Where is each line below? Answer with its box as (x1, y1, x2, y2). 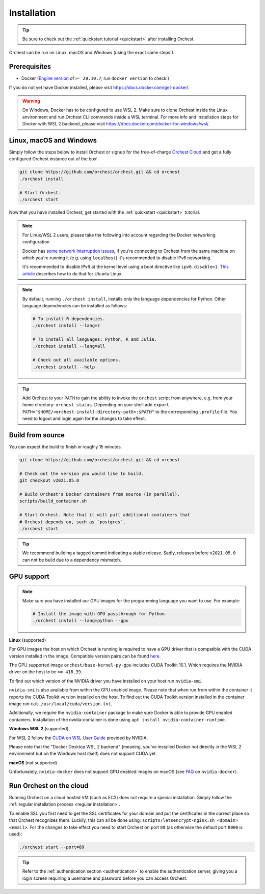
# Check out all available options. (32, 357, 121, 363)
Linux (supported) (9, 637, 46, 643)
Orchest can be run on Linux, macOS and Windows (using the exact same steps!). (9, 50, 175, 56)
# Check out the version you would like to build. (19, 471, 144, 477)
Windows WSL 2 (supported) (9, 726, 69, 732)
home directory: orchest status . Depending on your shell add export (22, 402, 169, 408)
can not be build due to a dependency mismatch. (22, 557, 121, 563)
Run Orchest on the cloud (9, 781, 88, 790)
